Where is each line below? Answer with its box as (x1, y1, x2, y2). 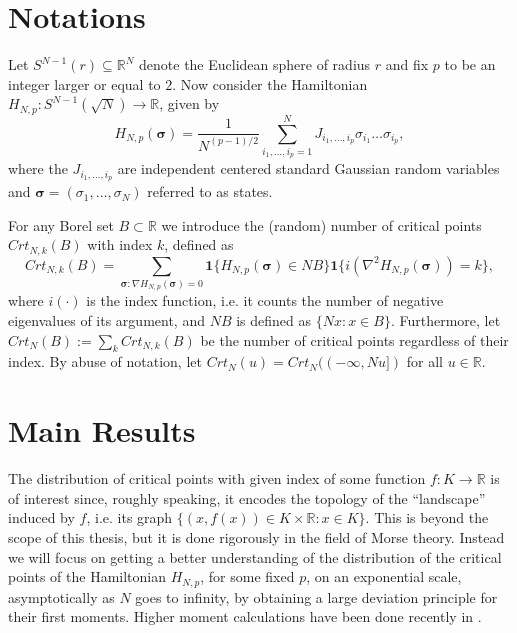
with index (87, 234, 153, 255)
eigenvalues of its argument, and (8, 310, 205, 331)
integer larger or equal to (8, 73, 161, 94)
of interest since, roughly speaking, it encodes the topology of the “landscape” (8, 487, 486, 508)
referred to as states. (147, 181, 273, 202)
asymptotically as (8, 586, 115, 607)
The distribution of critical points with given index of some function (8, 468, 426, 489)
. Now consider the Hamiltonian (172, 73, 368, 94)
